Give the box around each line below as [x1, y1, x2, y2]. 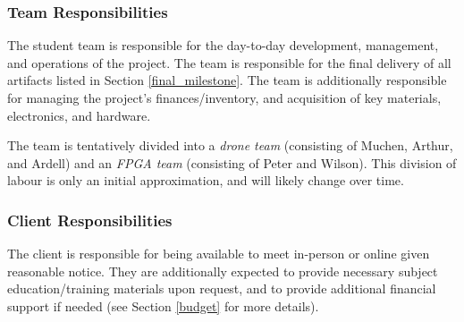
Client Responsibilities [7, 208, 173, 231]
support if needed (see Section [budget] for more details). [7, 296, 319, 315]
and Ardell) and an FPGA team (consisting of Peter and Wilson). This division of [7, 153, 457, 172]
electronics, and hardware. [7, 106, 151, 124]
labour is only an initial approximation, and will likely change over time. [7, 171, 404, 190]
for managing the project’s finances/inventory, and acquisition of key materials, [7, 89, 442, 106]
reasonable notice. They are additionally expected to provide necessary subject [7, 261, 438, 280]
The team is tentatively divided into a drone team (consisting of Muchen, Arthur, [7, 136, 453, 155]
